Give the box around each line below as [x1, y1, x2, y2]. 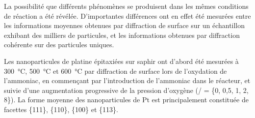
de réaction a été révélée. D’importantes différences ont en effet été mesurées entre [4, 10, 251, 21]
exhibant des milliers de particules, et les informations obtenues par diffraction [4, 29, 240, 40]
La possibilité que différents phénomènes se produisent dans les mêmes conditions [4, 1, 249, 11]
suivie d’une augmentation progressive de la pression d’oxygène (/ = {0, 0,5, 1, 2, [4, 85, 249, 95]
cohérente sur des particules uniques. [4, 39, 114, 50]
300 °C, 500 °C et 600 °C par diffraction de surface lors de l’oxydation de [4, 65, 227, 76]
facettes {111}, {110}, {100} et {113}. [4, 104, 118, 114]
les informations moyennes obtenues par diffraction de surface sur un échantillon [4, 20, 245, 30]
